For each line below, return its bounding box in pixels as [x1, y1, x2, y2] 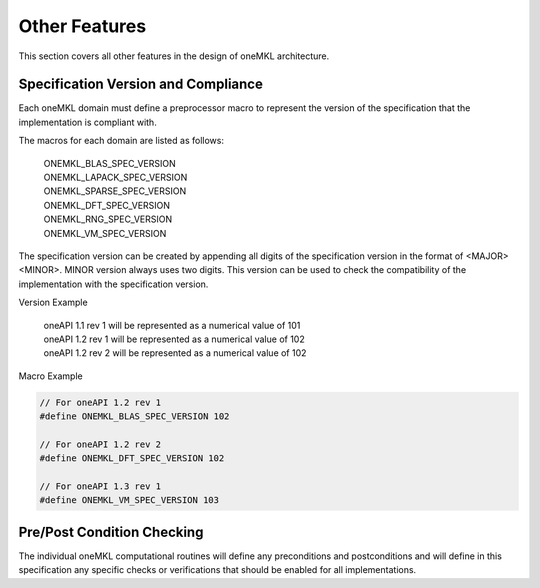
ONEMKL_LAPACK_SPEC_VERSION [43, 171, 188, 184]
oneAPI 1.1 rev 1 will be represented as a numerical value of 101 [43, 319, 301, 331]
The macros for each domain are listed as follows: [18, 135, 225, 147]
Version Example [18, 296, 89, 309]
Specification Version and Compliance [18, 76, 264, 93]
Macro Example [18, 370, 84, 382]
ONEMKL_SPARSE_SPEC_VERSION [43, 185, 187, 197]
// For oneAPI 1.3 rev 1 [39, 481, 162, 492]
